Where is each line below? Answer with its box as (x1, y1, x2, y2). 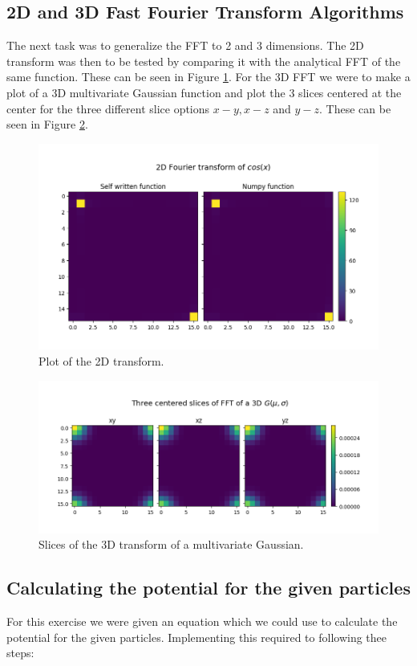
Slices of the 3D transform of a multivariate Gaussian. (38, 536, 304, 553)
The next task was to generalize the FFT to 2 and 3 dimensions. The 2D (6, 37, 364, 54)
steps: (6, 644, 34, 661)
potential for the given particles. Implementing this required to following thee (6, 628, 387, 645)
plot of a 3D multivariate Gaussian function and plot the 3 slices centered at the (6, 84, 402, 100)
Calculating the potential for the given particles (6, 575, 411, 600)
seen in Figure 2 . (6, 116, 88, 133)
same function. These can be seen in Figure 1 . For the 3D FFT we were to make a (6, 68, 411, 85)
